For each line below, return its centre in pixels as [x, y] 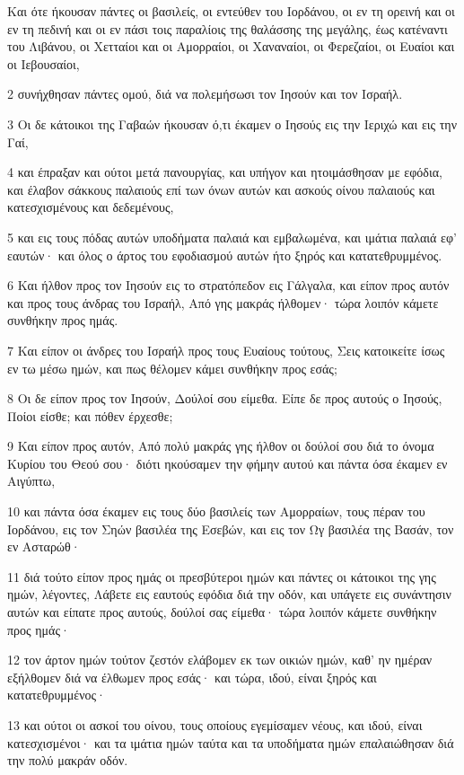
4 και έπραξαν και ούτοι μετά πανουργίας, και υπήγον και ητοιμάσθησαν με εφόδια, [225, 172]
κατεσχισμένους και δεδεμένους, [91, 207]
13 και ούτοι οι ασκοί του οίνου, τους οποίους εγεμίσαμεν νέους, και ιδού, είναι [215, 725]
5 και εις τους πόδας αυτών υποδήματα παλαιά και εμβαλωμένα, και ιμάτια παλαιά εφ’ [232, 237]
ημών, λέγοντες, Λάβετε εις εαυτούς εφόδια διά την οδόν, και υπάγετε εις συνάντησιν [229, 594]
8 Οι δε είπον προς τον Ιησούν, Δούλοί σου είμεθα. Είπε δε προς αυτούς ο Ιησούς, [225, 398]
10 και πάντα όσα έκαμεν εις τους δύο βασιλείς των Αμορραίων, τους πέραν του [216, 511]
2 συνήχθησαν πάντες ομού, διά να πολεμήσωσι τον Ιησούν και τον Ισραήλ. [205, 94]
